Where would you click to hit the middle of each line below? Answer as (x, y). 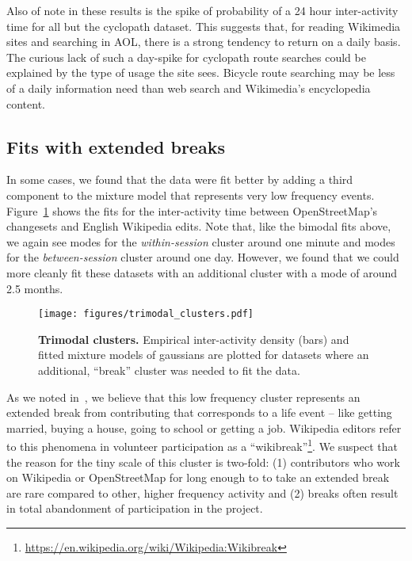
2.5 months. (35, 288)
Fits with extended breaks (116, 146)
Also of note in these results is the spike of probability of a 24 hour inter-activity (202, 10)
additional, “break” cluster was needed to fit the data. (169, 370)
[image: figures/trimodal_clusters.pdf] (146, 314)
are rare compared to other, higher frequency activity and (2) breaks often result (202, 492)
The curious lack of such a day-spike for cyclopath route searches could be (186, 57)
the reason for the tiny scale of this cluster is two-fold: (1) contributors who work (203, 462)
